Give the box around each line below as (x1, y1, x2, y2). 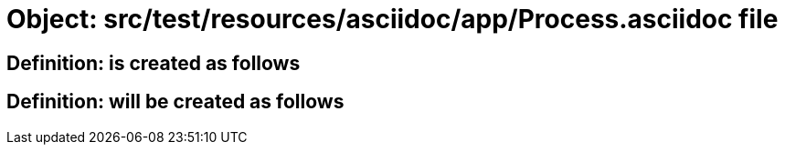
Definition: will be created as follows (6, 90, 345, 114)
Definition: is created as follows (6, 51, 301, 75)
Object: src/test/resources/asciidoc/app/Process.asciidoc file (6, 4, 779, 35)
